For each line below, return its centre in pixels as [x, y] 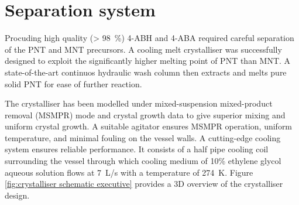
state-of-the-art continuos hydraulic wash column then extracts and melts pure [146, 72]
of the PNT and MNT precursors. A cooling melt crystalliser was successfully [143, 49]
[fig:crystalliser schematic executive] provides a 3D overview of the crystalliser [144, 184]
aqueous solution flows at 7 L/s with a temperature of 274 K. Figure [129, 172]
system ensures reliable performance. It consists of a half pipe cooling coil [137, 149]
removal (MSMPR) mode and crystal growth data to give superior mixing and [145, 115]
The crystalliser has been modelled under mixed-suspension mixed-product [139, 103]
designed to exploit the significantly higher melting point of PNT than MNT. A [148, 61]
